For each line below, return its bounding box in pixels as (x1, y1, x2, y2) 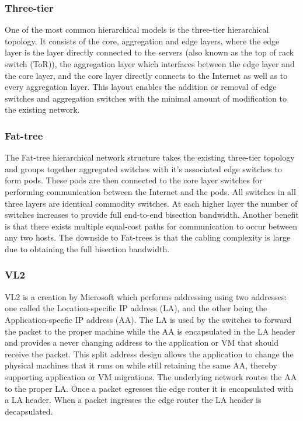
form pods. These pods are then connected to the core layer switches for (5, 174, 263, 186)
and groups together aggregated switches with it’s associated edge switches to (5, 162, 282, 175)
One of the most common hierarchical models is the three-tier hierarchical (5, 23, 269, 36)
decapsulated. (5, 405, 53, 417)
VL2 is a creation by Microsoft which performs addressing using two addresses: (5, 290, 287, 302)
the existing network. (5, 103, 80, 116)
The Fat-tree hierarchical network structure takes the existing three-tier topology (5, 151, 295, 163)
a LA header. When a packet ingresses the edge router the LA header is (5, 394, 262, 406)
